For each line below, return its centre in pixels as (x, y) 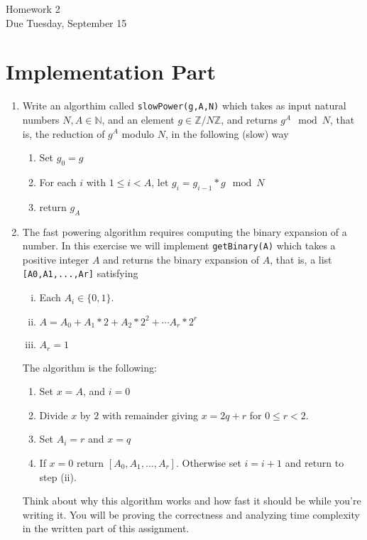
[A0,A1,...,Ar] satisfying (80, 273)
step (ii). (58, 476)
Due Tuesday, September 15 (66, 22)
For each (58, 182)
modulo (138, 133)
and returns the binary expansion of (181, 259)
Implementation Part (111, 71)
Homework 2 (33, 9)
